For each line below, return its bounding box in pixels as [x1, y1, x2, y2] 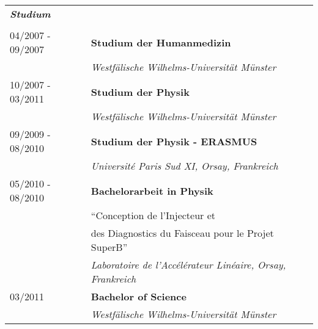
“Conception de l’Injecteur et [91, 208, 215, 222]
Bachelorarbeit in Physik [91, 183, 213, 198]
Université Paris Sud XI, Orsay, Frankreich [91, 159, 278, 173]
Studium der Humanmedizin [91, 35, 231, 49]
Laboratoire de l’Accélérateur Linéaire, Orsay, [91, 258, 286, 272]
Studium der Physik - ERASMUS [91, 134, 257, 148]
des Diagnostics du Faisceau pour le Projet [91, 226, 274, 240]
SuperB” [91, 240, 128, 254]
